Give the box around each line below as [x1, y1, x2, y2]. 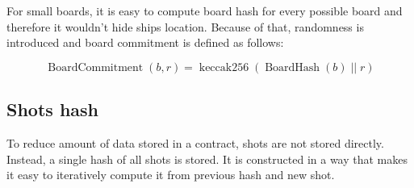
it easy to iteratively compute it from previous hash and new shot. [6, 166, 335, 183]
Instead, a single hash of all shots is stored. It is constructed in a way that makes [6, 150, 408, 167]
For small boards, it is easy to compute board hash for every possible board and [6, 2, 403, 19]
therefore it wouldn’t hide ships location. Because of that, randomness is [6, 18, 364, 35]
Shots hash [6, 97, 98, 122]
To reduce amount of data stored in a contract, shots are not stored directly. [6, 134, 384, 151]
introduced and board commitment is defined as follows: [6, 34, 284, 51]
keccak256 [199, 61, 249, 73]
